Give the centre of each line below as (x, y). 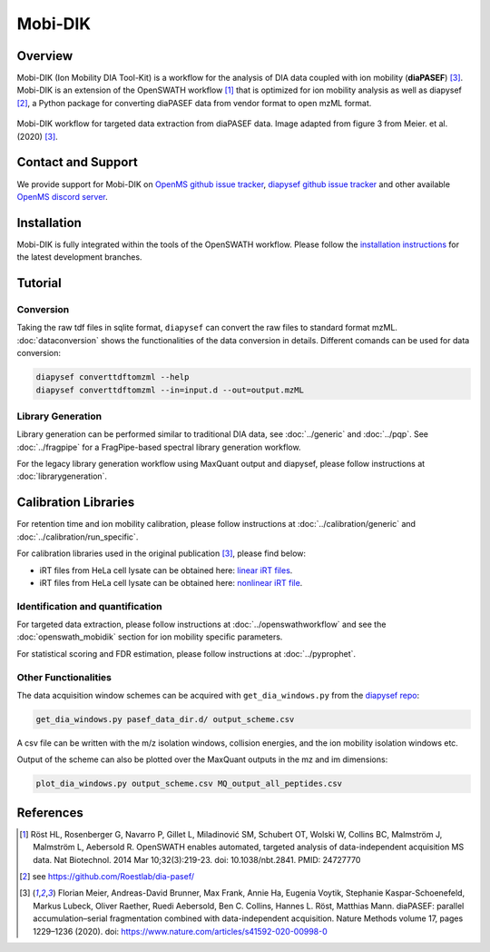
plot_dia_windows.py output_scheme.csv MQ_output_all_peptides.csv (189, 784)
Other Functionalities (64, 677)
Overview (45, 56)
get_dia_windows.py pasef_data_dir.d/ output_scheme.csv (165, 719)
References (50, 813)
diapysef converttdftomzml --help (113, 377)
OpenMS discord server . (62, 196)
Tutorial (39, 283)
